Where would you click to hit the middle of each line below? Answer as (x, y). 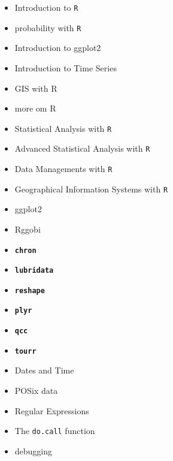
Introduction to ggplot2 (58, 48)
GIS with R (36, 88)
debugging (34, 451)
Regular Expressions (52, 410)
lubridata (34, 271)
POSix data (36, 391)
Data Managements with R (63, 168)
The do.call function (55, 431)
